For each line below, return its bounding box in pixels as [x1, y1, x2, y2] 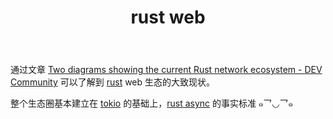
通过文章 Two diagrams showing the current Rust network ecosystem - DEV [10, 64, 323, 76]
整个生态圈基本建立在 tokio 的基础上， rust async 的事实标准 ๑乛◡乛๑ [10, 97, 293, 110]
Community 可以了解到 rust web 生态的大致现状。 [10, 76, 216, 88]
